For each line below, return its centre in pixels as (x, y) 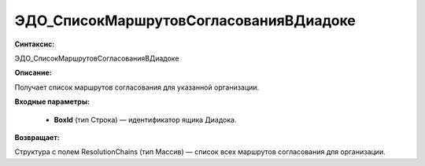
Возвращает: (37, 137)
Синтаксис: (35, 44)
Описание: (33, 73)
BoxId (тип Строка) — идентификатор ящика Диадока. (145, 120)
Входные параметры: (52, 101)
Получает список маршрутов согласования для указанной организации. (137, 87)
